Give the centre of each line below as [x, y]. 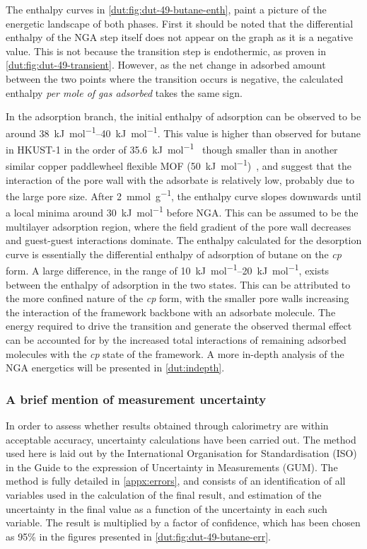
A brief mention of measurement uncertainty [136, 399]
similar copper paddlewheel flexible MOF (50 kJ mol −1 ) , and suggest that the [179, 164]
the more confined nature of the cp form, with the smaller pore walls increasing [177, 298]
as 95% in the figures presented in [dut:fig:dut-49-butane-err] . [138, 536]
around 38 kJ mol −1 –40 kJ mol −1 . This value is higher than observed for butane [183, 132]
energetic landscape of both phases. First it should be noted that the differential [180, 23]
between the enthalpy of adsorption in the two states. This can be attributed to [178, 284]
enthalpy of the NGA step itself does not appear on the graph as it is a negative [179, 37]
